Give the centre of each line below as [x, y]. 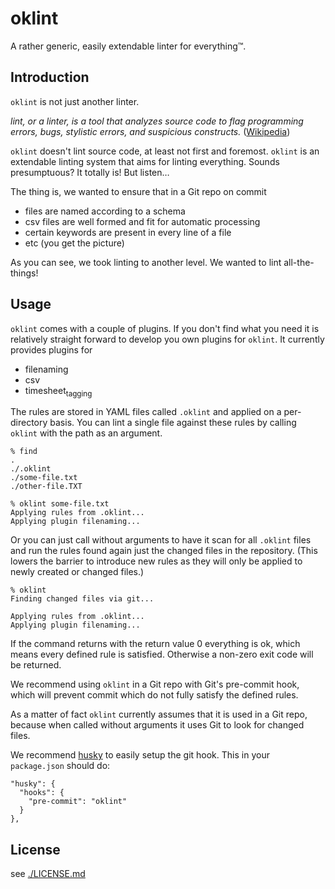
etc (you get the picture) [74, 243]
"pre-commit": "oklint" [78, 802]
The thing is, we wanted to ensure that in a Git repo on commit [138, 191]
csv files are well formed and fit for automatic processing [142, 221]
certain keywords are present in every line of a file [128, 232]
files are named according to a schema [105, 211]
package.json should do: [60, 766]
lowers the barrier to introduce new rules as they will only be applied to [156, 561]
